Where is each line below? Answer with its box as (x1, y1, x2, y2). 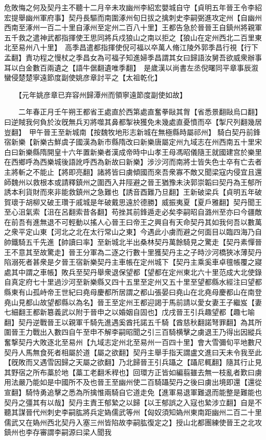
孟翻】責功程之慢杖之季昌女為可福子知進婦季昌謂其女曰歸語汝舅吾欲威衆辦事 (4, 52, 262, 62)
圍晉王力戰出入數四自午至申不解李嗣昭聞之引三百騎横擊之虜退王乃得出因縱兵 (4, 327, 262, 337)
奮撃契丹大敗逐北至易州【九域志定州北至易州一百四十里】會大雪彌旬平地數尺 (4, 337, 262, 347)
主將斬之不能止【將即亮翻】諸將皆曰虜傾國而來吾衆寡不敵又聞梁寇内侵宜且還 (4, 166, 262, 177)
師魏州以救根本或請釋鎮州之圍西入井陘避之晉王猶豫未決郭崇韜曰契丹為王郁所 (4, 176, 262, 187)
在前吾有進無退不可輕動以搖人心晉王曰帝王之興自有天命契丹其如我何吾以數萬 (4, 216, 262, 227)
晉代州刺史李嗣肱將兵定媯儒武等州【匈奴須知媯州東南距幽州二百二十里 (25, 407, 262, 418)
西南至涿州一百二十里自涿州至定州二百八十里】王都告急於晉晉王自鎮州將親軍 (4, 22, 262, 33)
